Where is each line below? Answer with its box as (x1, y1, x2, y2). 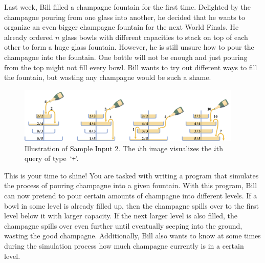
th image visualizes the (140, 143, 212, 153)
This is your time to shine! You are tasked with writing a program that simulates (4, 170, 259, 180)
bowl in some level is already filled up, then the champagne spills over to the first (4, 200, 259, 211)
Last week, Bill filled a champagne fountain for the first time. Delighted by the (4, 2, 251, 12)
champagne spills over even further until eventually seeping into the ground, (4, 220, 242, 231)
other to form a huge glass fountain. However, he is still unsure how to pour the (4, 42, 254, 52)
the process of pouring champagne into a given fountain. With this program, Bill (4, 180, 257, 191)
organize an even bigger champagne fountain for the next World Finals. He (4, 22, 239, 32)
